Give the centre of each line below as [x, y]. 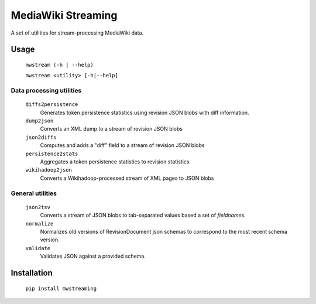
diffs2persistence [52, 105]
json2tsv [38, 207]
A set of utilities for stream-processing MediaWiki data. [77, 33]
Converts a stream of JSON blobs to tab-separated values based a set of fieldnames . [143, 215]
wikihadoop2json [49, 170]
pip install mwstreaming [61, 288]
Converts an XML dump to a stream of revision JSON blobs [111, 129]
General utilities [34, 193]
